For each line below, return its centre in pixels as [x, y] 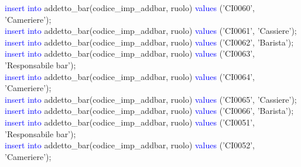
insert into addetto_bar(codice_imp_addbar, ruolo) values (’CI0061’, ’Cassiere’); [151, 31]
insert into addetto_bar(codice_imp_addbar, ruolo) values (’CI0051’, [130, 122]
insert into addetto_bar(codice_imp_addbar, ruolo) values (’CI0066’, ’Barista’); [149, 111]
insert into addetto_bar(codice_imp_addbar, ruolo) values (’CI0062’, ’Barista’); [149, 42]
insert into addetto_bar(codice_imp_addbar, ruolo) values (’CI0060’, [130, 8]
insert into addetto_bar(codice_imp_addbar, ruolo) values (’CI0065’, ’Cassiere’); [151, 99]
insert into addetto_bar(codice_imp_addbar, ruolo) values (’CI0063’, [130, 53]
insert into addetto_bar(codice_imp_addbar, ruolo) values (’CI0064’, [130, 76]
